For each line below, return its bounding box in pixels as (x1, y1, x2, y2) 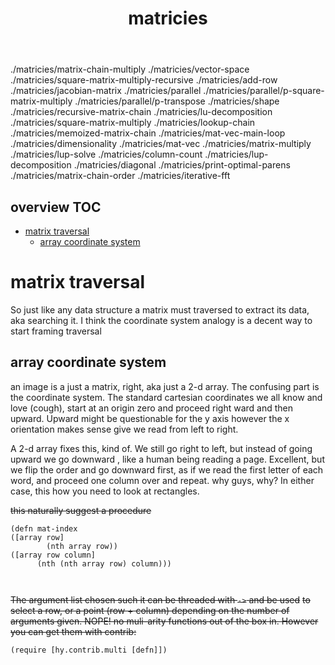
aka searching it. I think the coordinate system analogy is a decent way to (10, 314, 313, 326)
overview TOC (10, 198, 102, 216)
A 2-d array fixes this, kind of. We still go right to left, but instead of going (10, 442, 313, 454)
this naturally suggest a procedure (10, 504, 152, 516)
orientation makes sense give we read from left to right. (10, 423, 239, 435)
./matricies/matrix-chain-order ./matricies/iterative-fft (10, 170, 231, 182)
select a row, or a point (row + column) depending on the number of (10, 604, 290, 616)
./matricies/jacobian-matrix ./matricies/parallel (10, 85, 202, 97)
